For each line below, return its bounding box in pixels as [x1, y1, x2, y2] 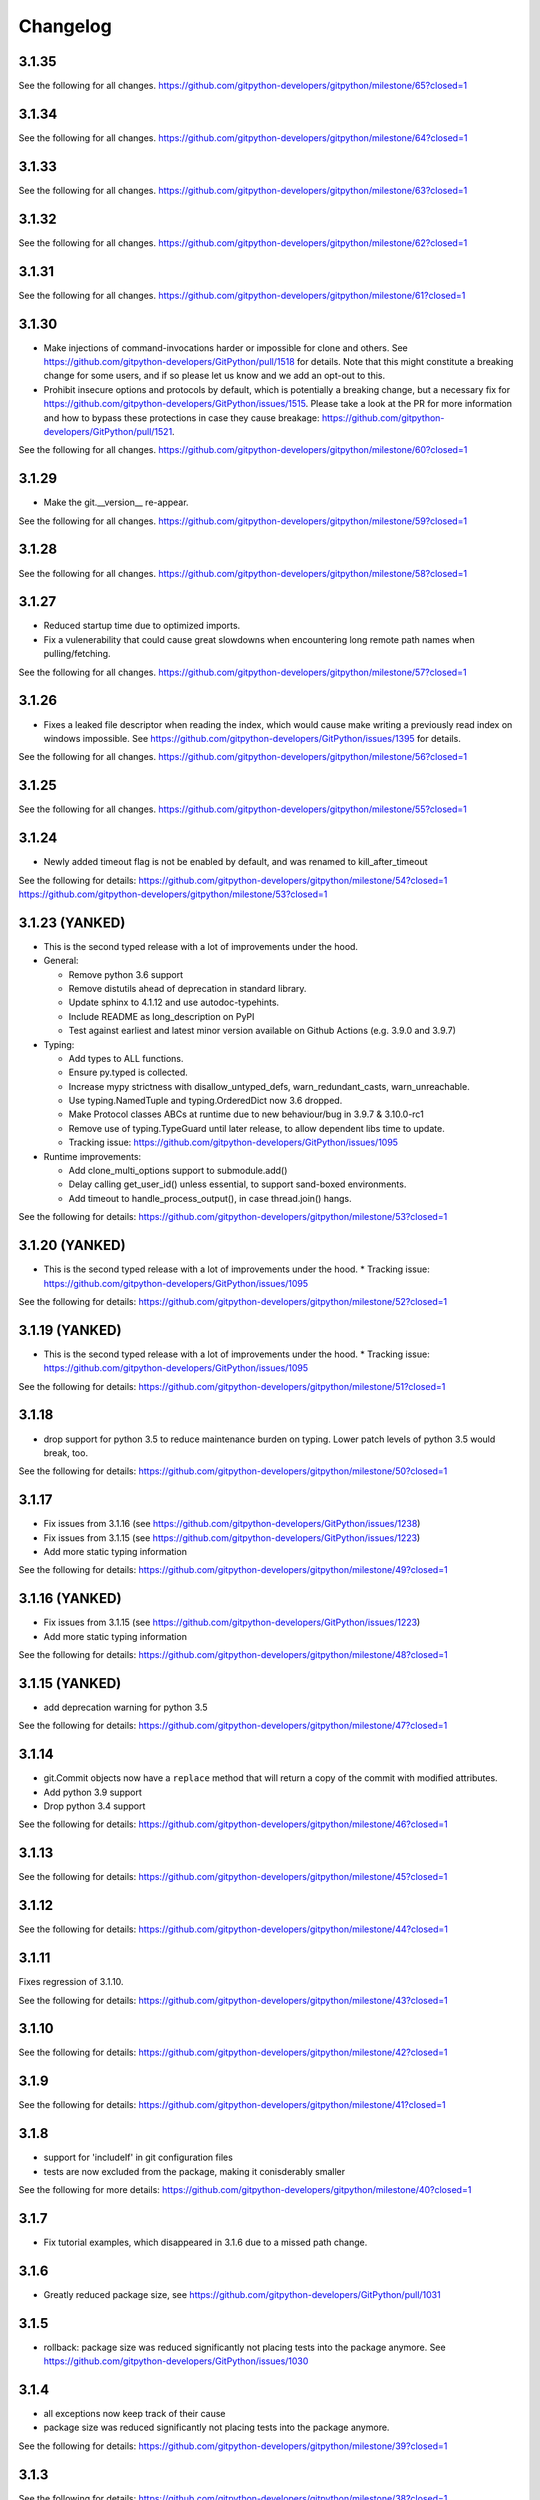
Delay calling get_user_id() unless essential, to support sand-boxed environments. [68, 1178, 407, 1190]
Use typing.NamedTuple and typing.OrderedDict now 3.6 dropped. [68, 1095, 343, 1107]
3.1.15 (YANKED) [18, 1675, 122, 1692]
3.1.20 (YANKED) [18, 1237, 126, 1254]
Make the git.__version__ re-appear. [43, 496, 189, 509]
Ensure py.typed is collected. [68, 1066, 189, 1079]
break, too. [43, 1446, 89, 1459]
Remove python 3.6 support [68, 968, 184, 980]
